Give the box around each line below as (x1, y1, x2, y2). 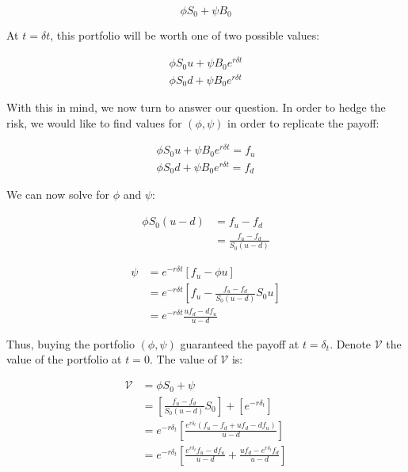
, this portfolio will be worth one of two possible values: (50, 27, 320, 44)
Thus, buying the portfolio (6, 335, 135, 352)
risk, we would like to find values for (6, 114, 182, 131)
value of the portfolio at (6, 351, 122, 367)
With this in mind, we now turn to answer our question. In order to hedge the (6, 99, 386, 116)
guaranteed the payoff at (180, 335, 299, 352)
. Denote (330, 335, 372, 352)
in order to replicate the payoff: (227, 114, 379, 131)
